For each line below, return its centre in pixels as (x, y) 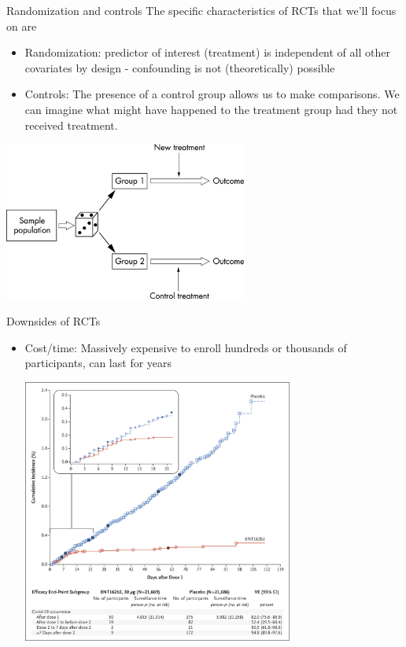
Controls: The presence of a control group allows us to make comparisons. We (212, 94)
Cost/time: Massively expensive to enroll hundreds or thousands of (186, 347)
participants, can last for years (98, 363)
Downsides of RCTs (54, 321)
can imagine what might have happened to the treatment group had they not (211, 109)
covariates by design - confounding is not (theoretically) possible (180, 67)
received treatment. (71, 125)
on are (22, 26)
